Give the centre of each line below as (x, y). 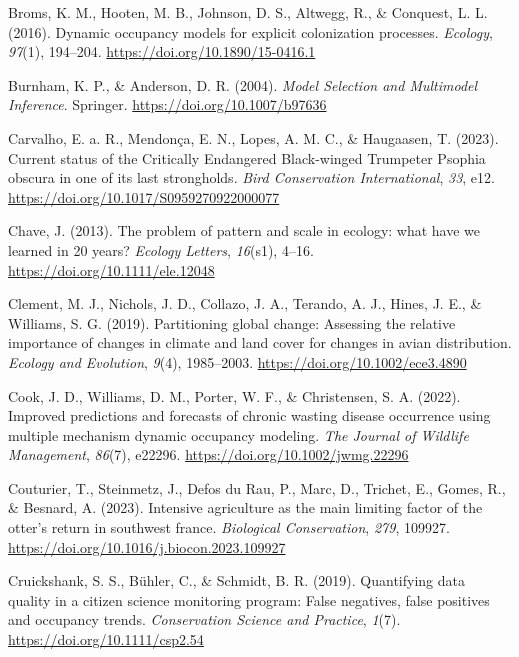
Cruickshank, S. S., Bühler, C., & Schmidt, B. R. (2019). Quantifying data (236, 580)
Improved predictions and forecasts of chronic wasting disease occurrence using (249, 415)
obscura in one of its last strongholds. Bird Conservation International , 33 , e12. (251, 177)
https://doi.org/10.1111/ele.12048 (111, 269)
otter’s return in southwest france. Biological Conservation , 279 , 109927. (229, 527)
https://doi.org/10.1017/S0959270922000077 (144, 196)
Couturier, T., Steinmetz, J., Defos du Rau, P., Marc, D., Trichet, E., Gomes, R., (257, 487)
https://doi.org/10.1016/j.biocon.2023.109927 (147, 546)
